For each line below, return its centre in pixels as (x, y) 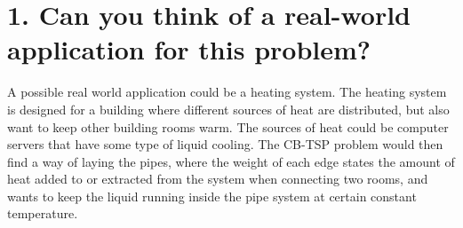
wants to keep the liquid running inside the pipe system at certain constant (212, 196)
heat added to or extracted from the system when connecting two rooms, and (218, 179)
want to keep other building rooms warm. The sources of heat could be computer (228, 126)
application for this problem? (189, 49)
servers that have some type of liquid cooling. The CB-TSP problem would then (225, 144)
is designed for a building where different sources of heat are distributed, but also (228, 109)
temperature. (43, 213)
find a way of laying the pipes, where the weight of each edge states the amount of (231, 161)
